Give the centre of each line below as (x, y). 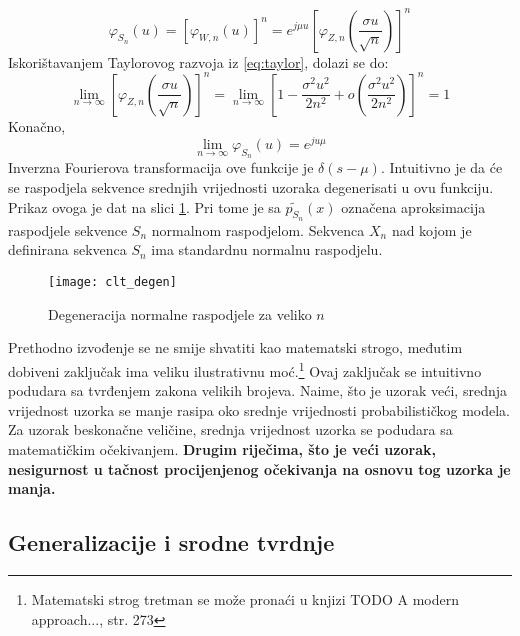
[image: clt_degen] (112, 282)
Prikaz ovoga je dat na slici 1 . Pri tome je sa (144, 206)
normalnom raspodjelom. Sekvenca (258, 229)
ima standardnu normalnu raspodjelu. (267, 249)
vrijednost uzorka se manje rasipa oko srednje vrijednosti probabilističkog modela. (259, 409)
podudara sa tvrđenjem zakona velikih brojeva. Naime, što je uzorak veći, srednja (257, 390)
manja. (32, 488)
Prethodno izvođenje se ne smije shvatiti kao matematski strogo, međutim (235, 347)
